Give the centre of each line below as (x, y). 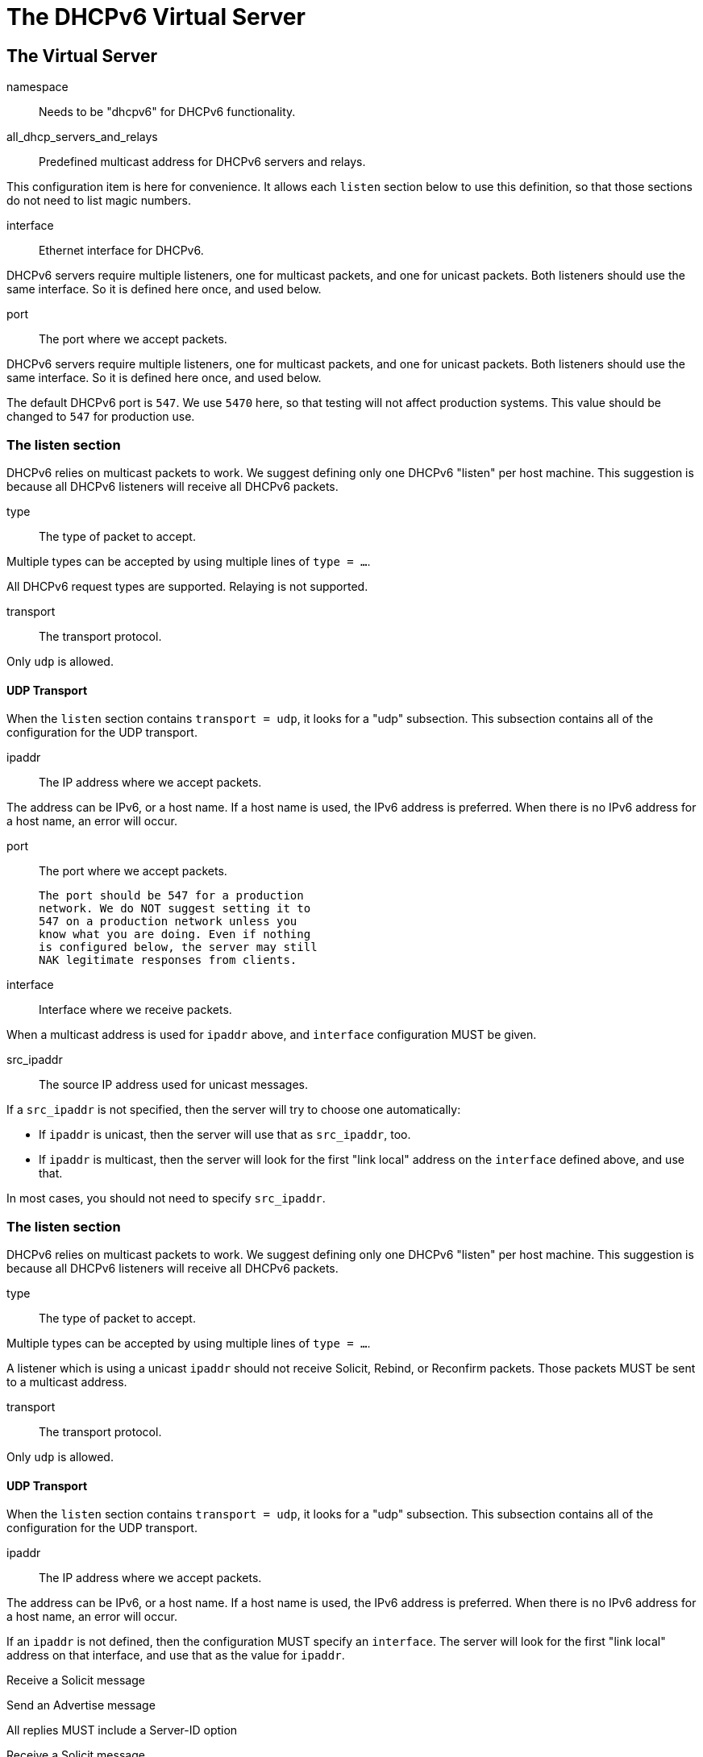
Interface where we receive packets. (135, 1010)
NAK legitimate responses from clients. (168, 960)
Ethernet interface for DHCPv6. (121, 251)
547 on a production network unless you (168, 922)
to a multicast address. (67, 1381)
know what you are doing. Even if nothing (175, 935)
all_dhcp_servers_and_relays (82, 137)
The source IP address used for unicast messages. (173, 1085)
